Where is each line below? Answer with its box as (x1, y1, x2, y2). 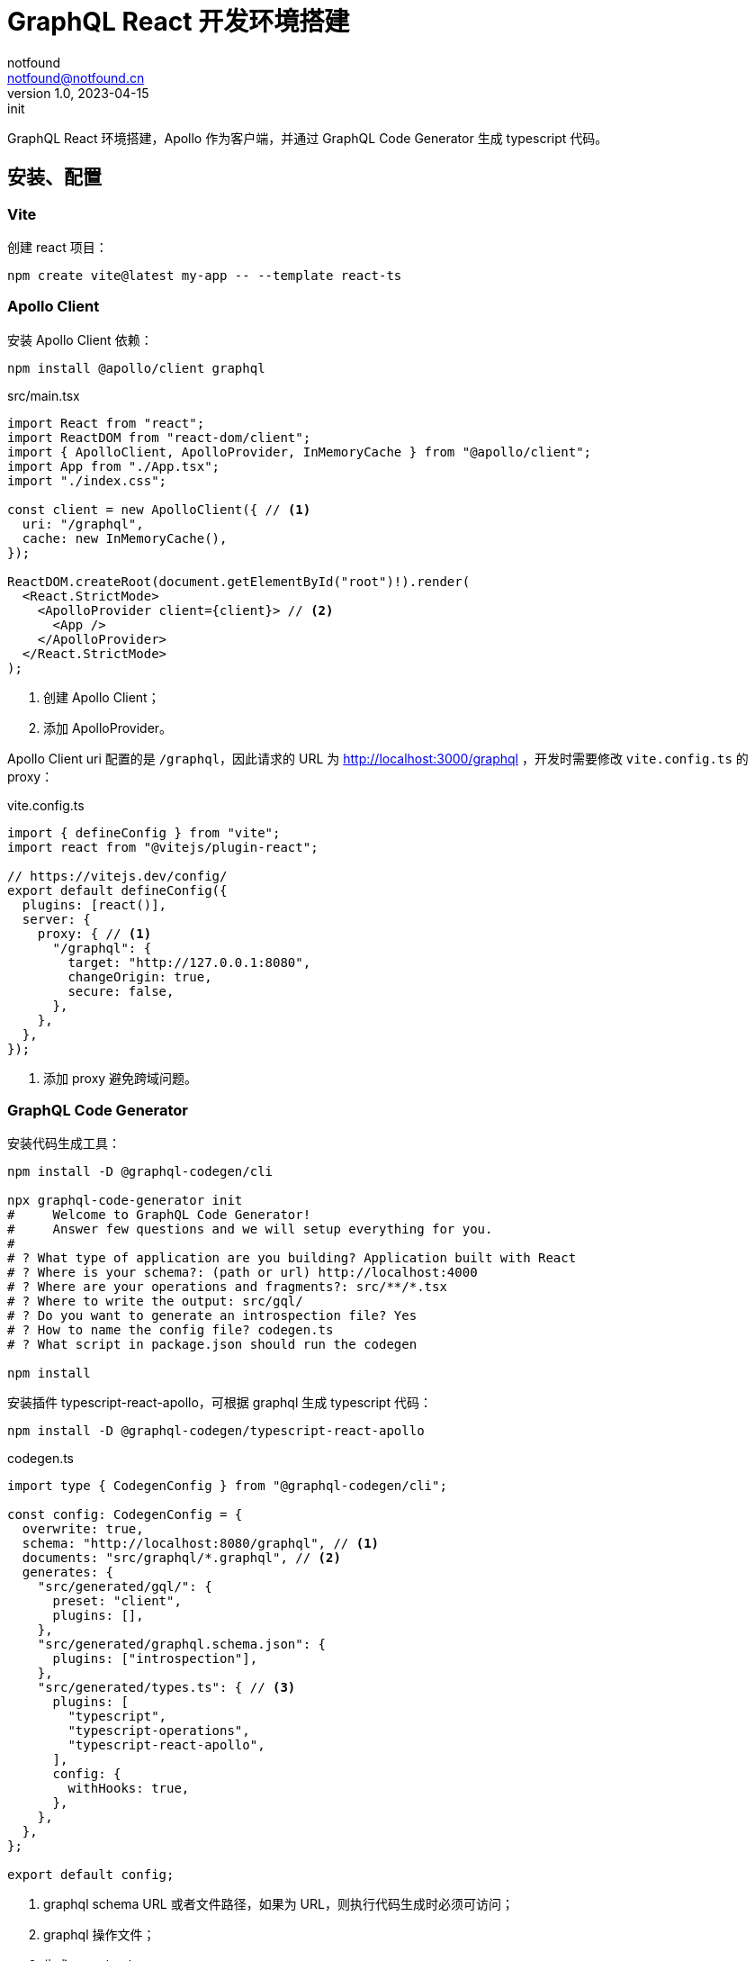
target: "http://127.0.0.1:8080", (67, 954, 311, 970)
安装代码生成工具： (7, 1135, 121, 1152)
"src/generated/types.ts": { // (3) (37, 1680, 296, 1695)
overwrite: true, (22, 1522, 144, 1537)
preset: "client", (52, 1594, 182, 1609)
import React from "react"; (7, 415, 205, 430)
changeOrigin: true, (67, 969, 212, 984)
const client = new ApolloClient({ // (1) (7, 502, 311, 517)
